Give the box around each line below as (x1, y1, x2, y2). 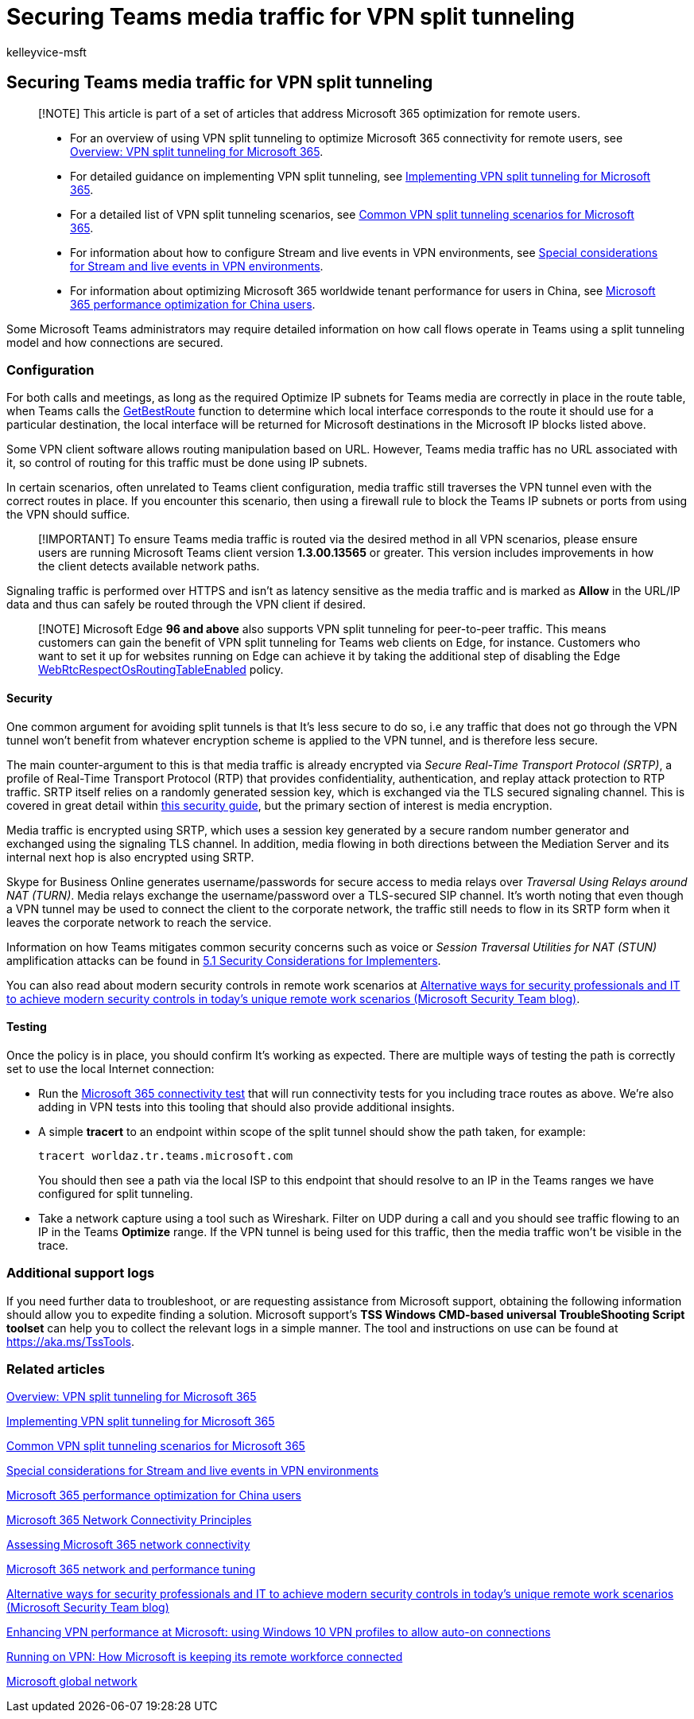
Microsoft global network (6, 1674, 138, 1689)
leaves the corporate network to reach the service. (6, 915, 272, 929)
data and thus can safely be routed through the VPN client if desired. (6, 597, 366, 612)
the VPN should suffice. (6, 508, 130, 522)
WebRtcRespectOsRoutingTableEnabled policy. (38, 663, 284, 677)
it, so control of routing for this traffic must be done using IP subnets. (6, 456, 367, 470)
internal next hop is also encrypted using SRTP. (6, 850, 254, 864)
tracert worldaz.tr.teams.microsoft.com (38, 1149, 293, 1162)
